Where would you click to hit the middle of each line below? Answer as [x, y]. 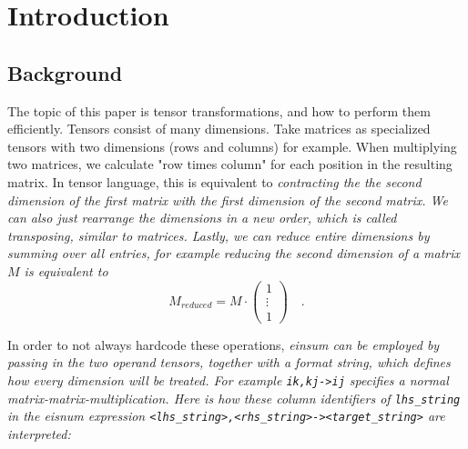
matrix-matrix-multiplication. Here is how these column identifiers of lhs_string [234, 398]
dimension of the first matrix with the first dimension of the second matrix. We [228, 200]
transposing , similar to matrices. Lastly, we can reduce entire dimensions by [219, 235]
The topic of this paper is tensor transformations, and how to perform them [219, 110]
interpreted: [39, 433]
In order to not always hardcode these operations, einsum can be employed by [224, 344]
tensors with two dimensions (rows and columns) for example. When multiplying [232, 146]
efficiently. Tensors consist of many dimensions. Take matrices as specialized [219, 129]
